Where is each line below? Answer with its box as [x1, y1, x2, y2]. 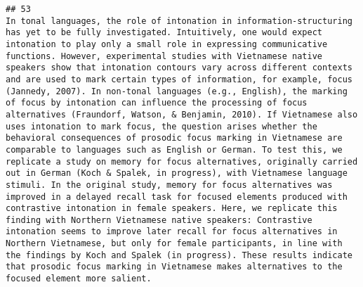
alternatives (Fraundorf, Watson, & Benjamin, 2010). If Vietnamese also [6, 109, 358, 120]
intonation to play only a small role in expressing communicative [6, 39, 328, 49]
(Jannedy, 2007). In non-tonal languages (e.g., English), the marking [6, 86, 348, 96]
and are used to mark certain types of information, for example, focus [6, 74, 352, 84]
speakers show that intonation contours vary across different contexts [6, 63, 352, 73]
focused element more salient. [6, 274, 152, 284]
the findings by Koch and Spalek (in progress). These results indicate [6, 250, 352, 260]
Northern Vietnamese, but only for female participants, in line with [6, 238, 343, 249]
